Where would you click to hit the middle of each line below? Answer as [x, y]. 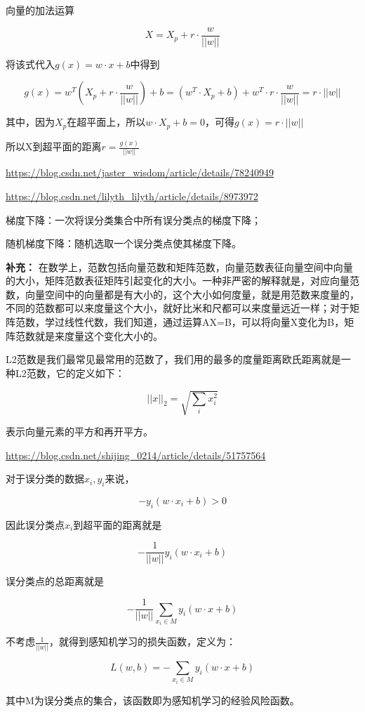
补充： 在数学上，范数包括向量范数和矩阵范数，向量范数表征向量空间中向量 [179, 266]
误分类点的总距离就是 [55, 581]
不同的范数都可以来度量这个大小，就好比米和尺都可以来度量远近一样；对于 [178, 308]
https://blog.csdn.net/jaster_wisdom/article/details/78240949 [140, 172]
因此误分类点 [35, 524]
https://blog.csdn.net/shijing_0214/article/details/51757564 [136, 455]
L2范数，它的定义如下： [70, 373]
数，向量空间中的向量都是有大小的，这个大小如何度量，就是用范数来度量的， [182, 294]
